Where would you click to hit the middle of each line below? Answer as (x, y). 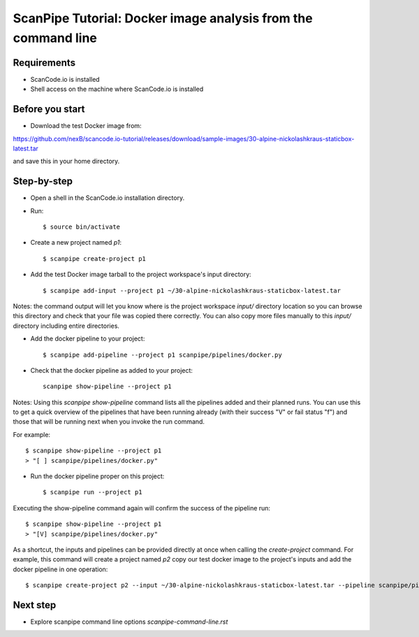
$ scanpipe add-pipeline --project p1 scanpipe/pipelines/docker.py (162, 355)
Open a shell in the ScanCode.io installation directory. (108, 198)
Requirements (44, 63)
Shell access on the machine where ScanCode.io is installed (117, 89)
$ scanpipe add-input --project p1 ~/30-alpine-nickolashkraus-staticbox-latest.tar (192, 291)
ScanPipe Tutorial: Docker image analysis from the (163, 18)
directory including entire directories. (66, 326)
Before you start (49, 109)
